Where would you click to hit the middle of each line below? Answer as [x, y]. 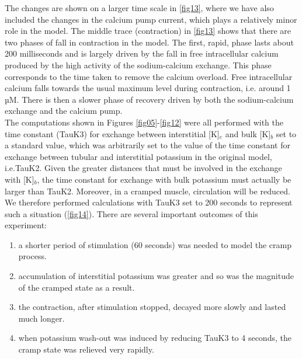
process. [32, 256]
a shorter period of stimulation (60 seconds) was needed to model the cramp [155, 244]
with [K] [20, 179]
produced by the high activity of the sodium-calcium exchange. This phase [138, 65]
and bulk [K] [248, 133]
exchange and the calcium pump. [64, 111]
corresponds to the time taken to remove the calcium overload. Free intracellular [149, 76]
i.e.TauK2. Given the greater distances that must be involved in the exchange [143, 168]
